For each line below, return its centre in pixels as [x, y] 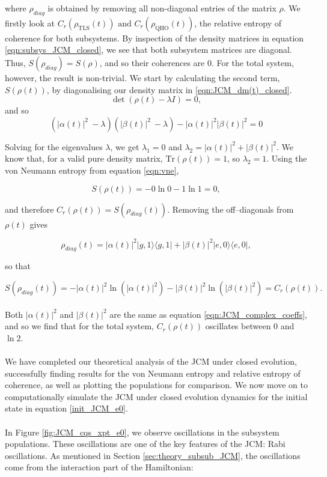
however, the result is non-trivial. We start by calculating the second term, [142, 77]
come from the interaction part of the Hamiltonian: [99, 467]
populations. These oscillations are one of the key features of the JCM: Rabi [145, 444]
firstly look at [30, 23]
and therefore [29, 209]
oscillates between [238, 326]
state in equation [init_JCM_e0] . [66, 408]
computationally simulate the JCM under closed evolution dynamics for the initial [156, 396]
